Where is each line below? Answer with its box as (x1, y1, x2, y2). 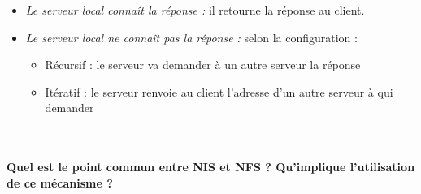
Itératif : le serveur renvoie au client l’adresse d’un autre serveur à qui (45, 83, 393, 100)
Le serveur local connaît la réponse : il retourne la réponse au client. (25, 2, 365, 18)
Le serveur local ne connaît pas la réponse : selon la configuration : (25, 28, 358, 45)
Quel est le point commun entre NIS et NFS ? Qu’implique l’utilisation (7, 158, 415, 175)
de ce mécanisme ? (7, 174, 113, 191)
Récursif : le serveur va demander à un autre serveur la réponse (45, 56, 361, 73)
